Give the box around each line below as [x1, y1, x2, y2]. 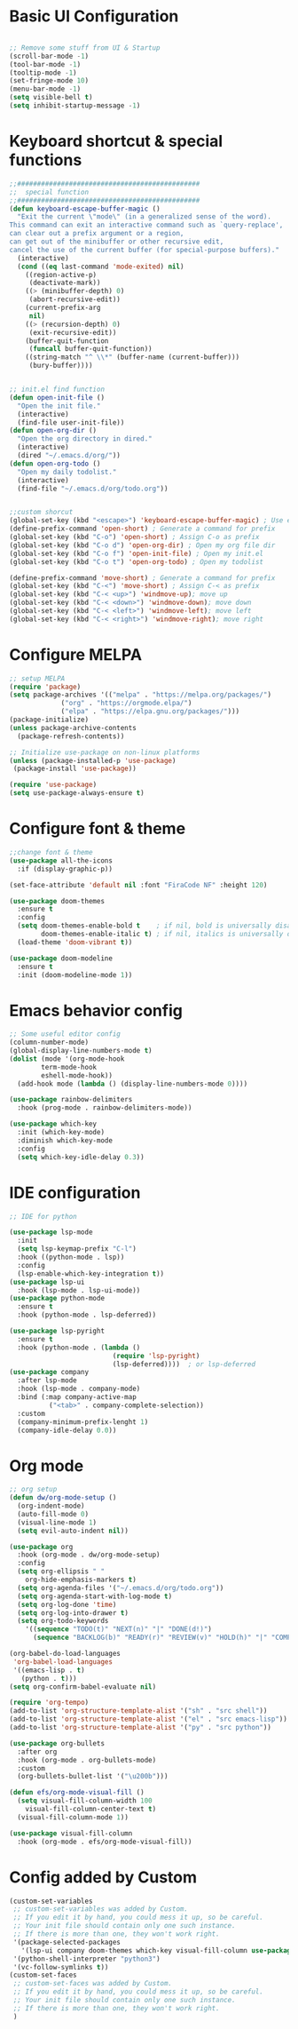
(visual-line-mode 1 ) [17, 1517, 98, 1527]
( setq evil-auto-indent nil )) [17, 1526, 129, 1535]
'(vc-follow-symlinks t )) [12, 1962, 109, 1971]
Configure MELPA [9, 644, 143, 664]
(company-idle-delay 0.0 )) [17, 1426, 117, 1435]
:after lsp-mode [17, 1376, 77, 1385]
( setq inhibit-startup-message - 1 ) [9, 101, 141, 110]
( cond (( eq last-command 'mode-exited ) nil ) [17, 262, 184, 271]
